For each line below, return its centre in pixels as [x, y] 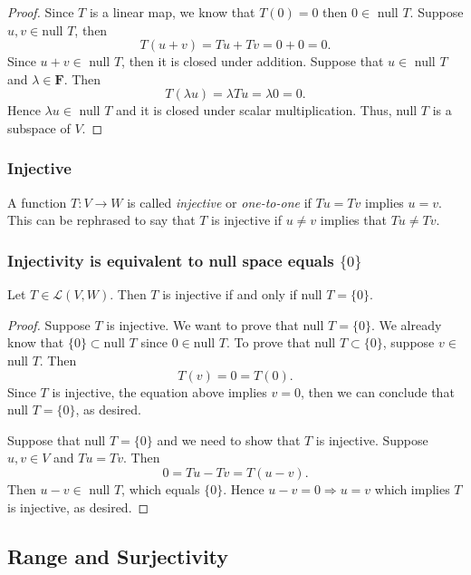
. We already [406, 324]
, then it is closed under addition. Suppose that [253, 61]
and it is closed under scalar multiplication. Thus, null [267, 110]
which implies [412, 488]
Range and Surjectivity [118, 556]
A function [37, 202]
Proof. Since [41, 12]
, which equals [161, 488]
